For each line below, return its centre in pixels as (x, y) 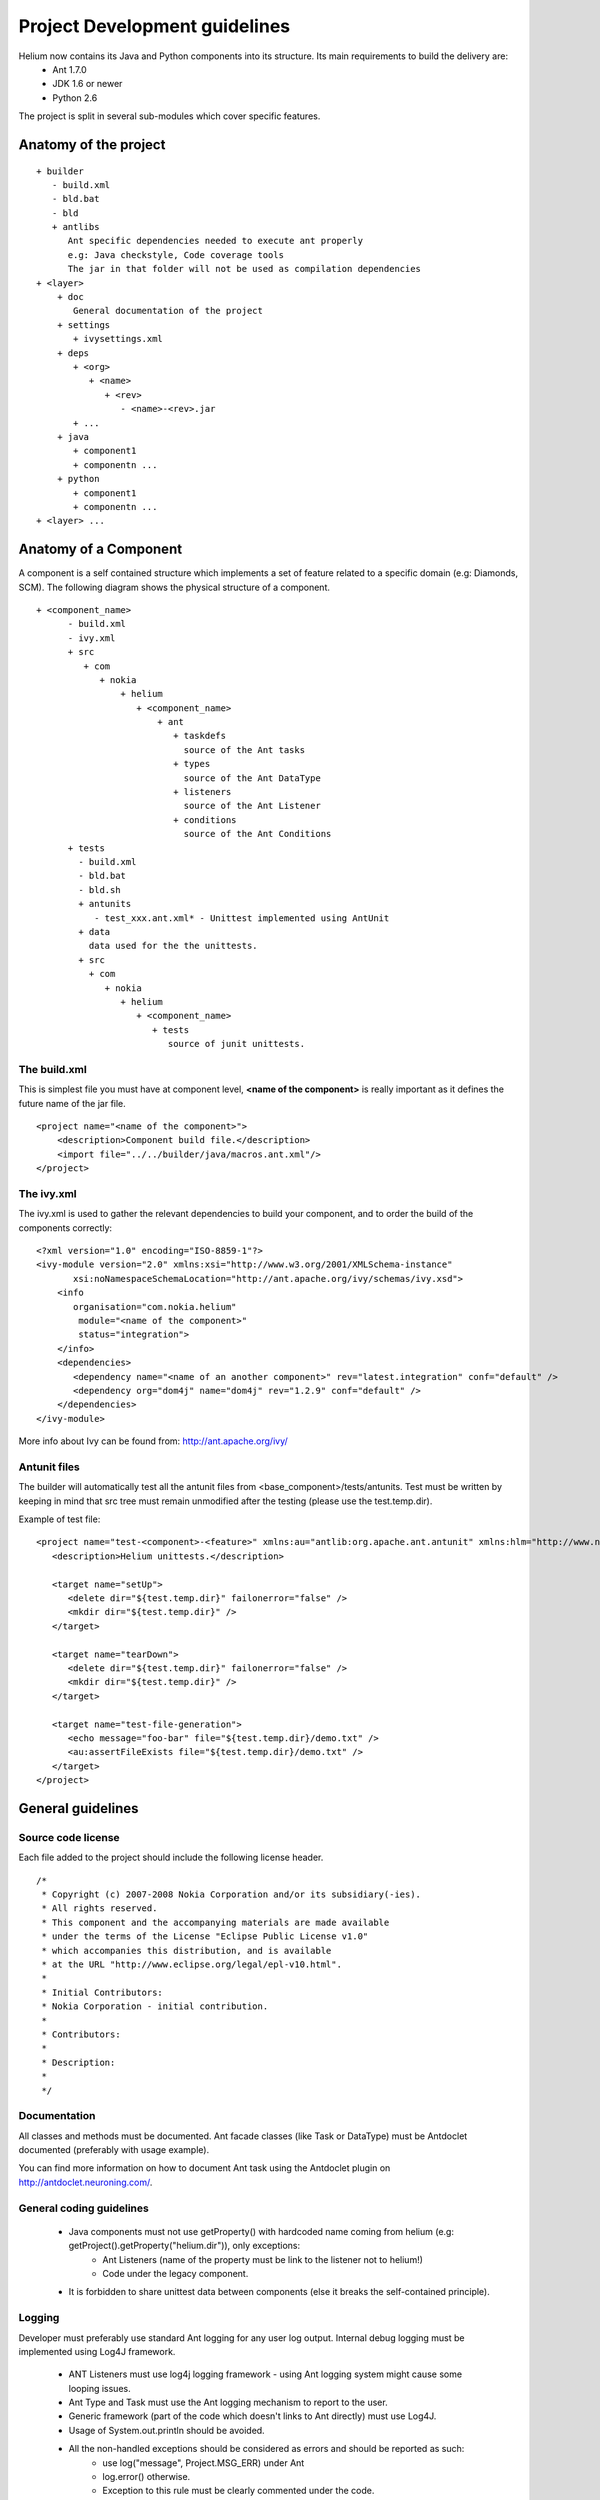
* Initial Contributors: (102, 1992)
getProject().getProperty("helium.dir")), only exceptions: (184, 2246)
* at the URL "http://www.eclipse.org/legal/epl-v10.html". (191, 1964)
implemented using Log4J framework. (97, 2351)
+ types (192, 764)
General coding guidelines (83, 2208)
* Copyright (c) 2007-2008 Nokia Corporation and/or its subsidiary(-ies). (231, 1894)
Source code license (69, 1837)
